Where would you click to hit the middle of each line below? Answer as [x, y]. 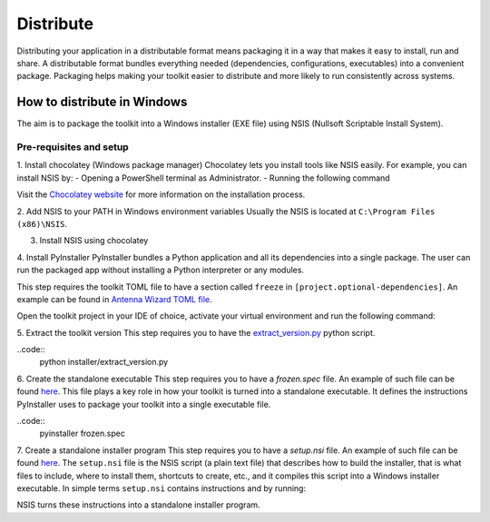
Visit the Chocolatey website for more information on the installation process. [161, 194]
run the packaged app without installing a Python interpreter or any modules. [160, 270]
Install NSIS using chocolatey [94, 241]
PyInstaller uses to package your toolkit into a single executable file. [144, 404]
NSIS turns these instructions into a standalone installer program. [138, 505]
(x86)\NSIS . [42, 223]
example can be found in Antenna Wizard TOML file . [114, 299]
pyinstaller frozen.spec [83, 433]
